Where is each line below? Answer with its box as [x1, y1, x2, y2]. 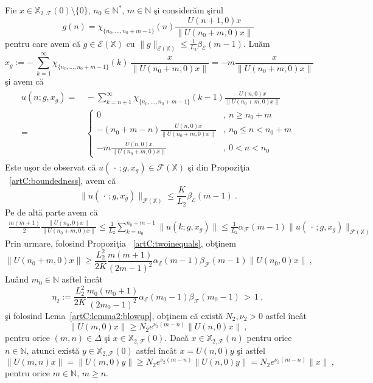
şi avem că [5, 74, 44, 87]
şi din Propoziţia [187, 160, 250, 173]
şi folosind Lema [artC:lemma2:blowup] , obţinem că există [5, 309, 223, 322]
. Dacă [164, 331, 189, 344]
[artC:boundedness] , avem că [9, 174, 116, 186]
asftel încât [61, 273, 103, 286]
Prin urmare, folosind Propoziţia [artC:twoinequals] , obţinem [5, 236, 236, 249]
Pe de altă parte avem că [5, 205, 98, 218]
